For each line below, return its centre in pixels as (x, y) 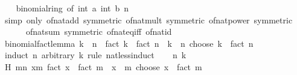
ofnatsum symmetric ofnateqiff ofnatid (99, 31)
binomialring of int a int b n (72, 8)
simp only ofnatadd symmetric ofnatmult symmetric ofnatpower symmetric (148, 19)
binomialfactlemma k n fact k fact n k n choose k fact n (129, 43)
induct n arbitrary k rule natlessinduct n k (95, 55)
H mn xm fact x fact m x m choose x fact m (103, 66)
